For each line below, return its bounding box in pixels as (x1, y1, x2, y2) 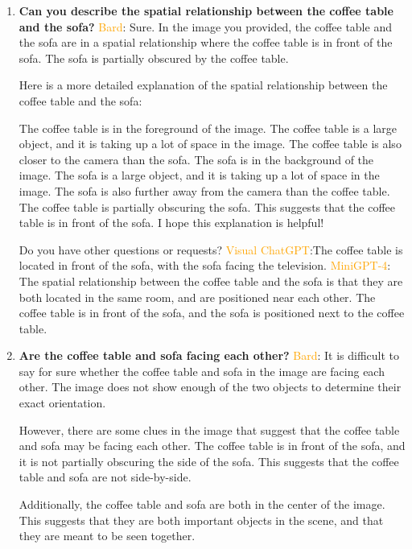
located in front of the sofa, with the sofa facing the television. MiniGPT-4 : (19, 257, 391, 274)
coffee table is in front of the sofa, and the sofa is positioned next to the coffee (19, 304, 405, 321)
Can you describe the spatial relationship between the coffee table (19, 2, 393, 19)
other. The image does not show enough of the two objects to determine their (19, 378, 402, 395)
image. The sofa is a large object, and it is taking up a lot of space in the (19, 167, 380, 184)
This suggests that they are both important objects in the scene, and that (19, 511, 384, 528)
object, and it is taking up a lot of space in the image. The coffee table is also (19, 135, 402, 152)
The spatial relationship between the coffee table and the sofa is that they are (19, 272, 403, 289)
